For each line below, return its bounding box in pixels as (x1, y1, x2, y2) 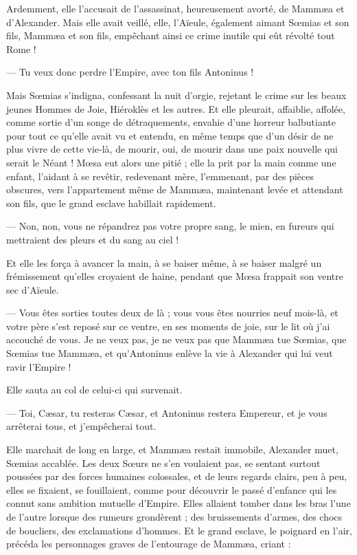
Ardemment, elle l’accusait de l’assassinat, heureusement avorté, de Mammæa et (6, 1, 345, 15)
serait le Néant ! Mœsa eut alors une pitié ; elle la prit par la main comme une (6, 155, 336, 169)
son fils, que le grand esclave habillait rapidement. (6, 195, 216, 210)
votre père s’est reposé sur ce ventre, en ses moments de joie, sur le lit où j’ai (6, 318, 330, 333)
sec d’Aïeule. (6, 282, 59, 296)
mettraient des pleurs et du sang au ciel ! (6, 232, 179, 246)
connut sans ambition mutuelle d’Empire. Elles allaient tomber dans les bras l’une (6, 496, 351, 510)
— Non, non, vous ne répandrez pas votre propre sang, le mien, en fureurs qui (6, 219, 334, 233)
